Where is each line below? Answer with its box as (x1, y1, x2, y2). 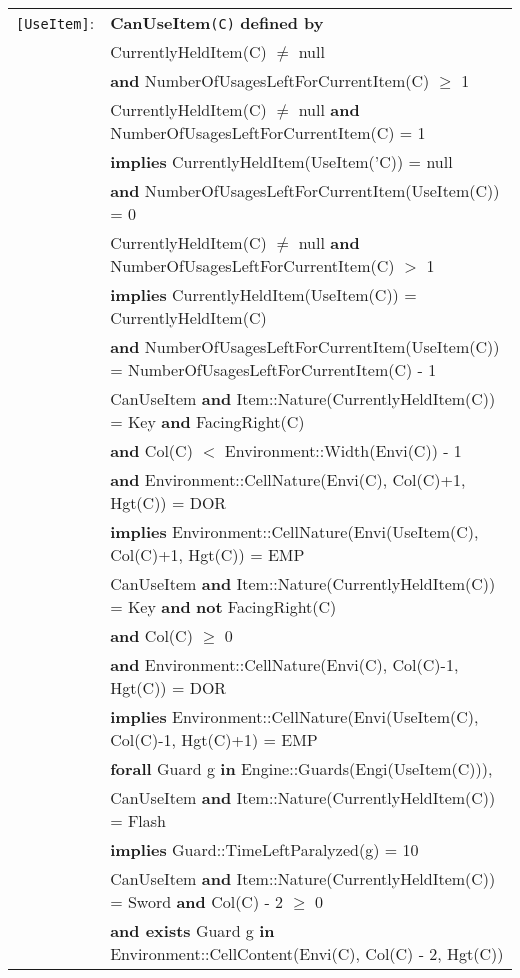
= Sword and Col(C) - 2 (110, 890, 284, 913)
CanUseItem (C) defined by (110, 11, 324, 34)
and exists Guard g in (110, 919, 275, 942)
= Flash (110, 809, 166, 832)
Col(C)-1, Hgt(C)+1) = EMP (110, 728, 318, 751)
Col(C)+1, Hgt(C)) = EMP (110, 543, 305, 566)
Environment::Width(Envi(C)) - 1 (224, 439, 462, 462)
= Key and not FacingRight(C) (110, 595, 337, 618)
